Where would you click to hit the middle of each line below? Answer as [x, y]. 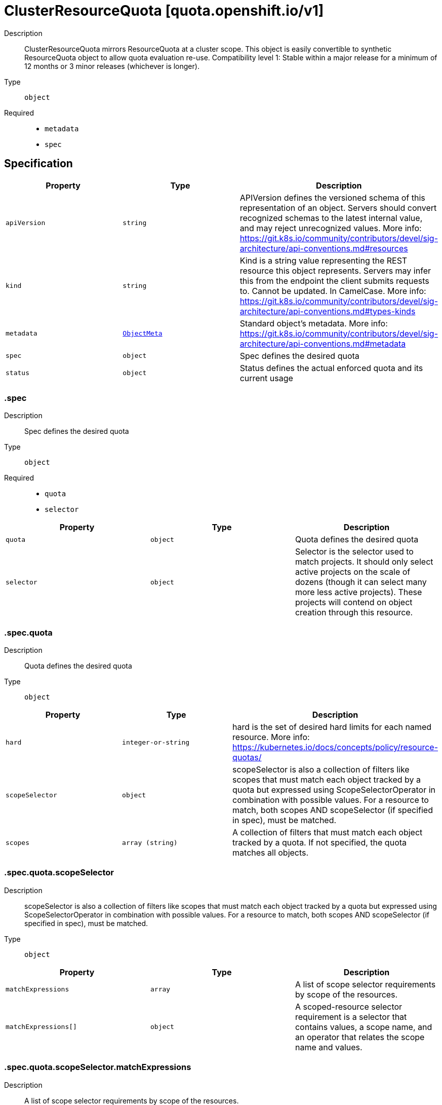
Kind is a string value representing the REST [324, 260]
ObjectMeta [143, 334]
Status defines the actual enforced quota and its [331, 368]
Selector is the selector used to [354, 552]
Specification [38, 164]
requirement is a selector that [351, 1017]
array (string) [150, 842]
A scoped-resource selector [349, 1006]
